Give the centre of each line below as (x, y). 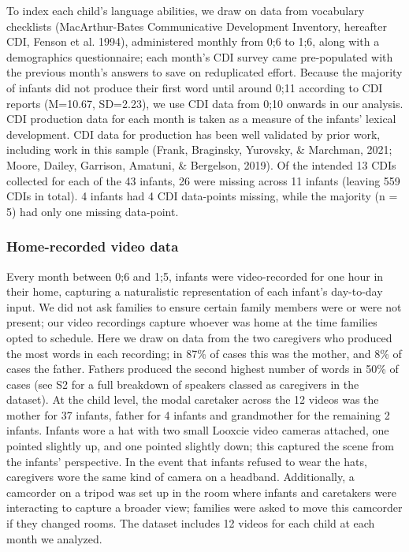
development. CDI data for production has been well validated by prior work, (193, 134)
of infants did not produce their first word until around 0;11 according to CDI (195, 87)
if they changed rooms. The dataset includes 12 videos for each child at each (191, 523)
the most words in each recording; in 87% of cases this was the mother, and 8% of (204, 353)
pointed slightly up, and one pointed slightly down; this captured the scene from (200, 446)
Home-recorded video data (93, 246)
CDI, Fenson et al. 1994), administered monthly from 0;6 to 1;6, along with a (193, 41)
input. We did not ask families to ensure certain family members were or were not (204, 306)
